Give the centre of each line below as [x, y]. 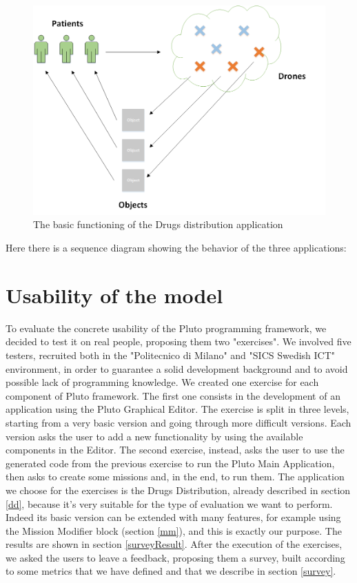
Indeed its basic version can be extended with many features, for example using [173, 517]
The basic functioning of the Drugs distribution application [158, 224]
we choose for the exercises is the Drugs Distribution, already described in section [178, 490]
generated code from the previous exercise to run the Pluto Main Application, [170, 463]
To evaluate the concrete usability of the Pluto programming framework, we [166, 328]
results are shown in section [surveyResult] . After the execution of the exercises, [174, 544]
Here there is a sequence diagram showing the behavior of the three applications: [176, 248]
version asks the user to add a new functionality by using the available [154, 436]
